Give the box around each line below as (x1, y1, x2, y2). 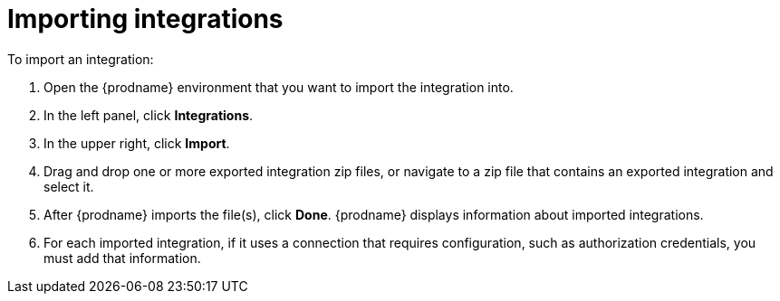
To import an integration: (7, 51, 154, 67)
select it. (43, 178, 94, 194)
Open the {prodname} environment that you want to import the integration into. (43, 79, 514, 95)
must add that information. (43, 249, 201, 266)
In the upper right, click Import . (43, 135, 230, 151)
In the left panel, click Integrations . (43, 107, 254, 123)
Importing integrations (7, 4, 284, 34)
